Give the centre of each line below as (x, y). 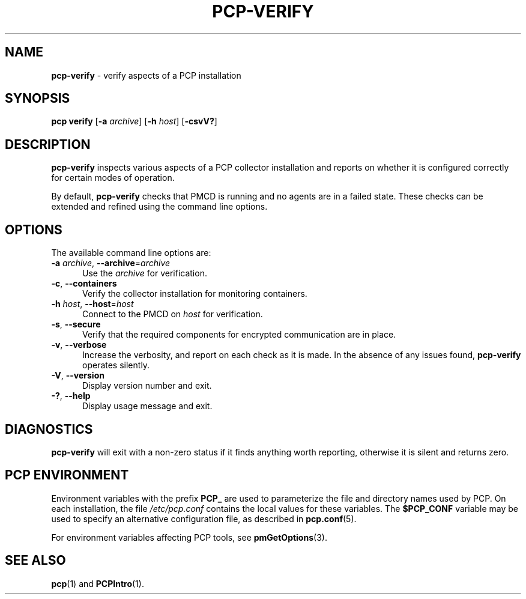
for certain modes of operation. (113, 178)
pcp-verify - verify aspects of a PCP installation (146, 75)
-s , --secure (76, 324)
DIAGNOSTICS (49, 429)
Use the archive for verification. (145, 273)
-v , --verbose (79, 345)
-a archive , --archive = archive (111, 263)
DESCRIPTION (48, 144)
